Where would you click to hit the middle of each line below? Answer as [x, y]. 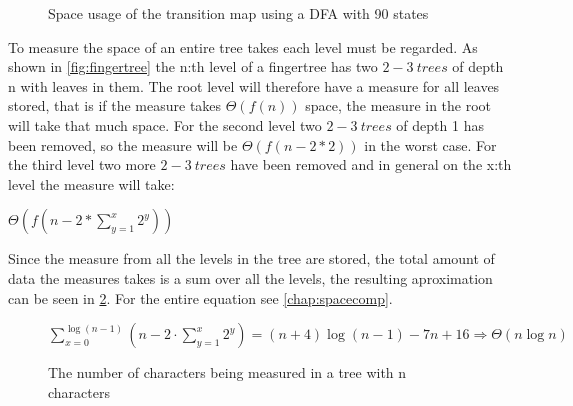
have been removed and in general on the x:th [371, 164]
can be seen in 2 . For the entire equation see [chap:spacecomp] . [200, 297]
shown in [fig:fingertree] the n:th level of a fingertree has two [193, 66]
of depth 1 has [440, 124]
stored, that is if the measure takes [115, 105]
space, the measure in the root [398, 105]
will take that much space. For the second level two [165, 124]
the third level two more [82, 164]
